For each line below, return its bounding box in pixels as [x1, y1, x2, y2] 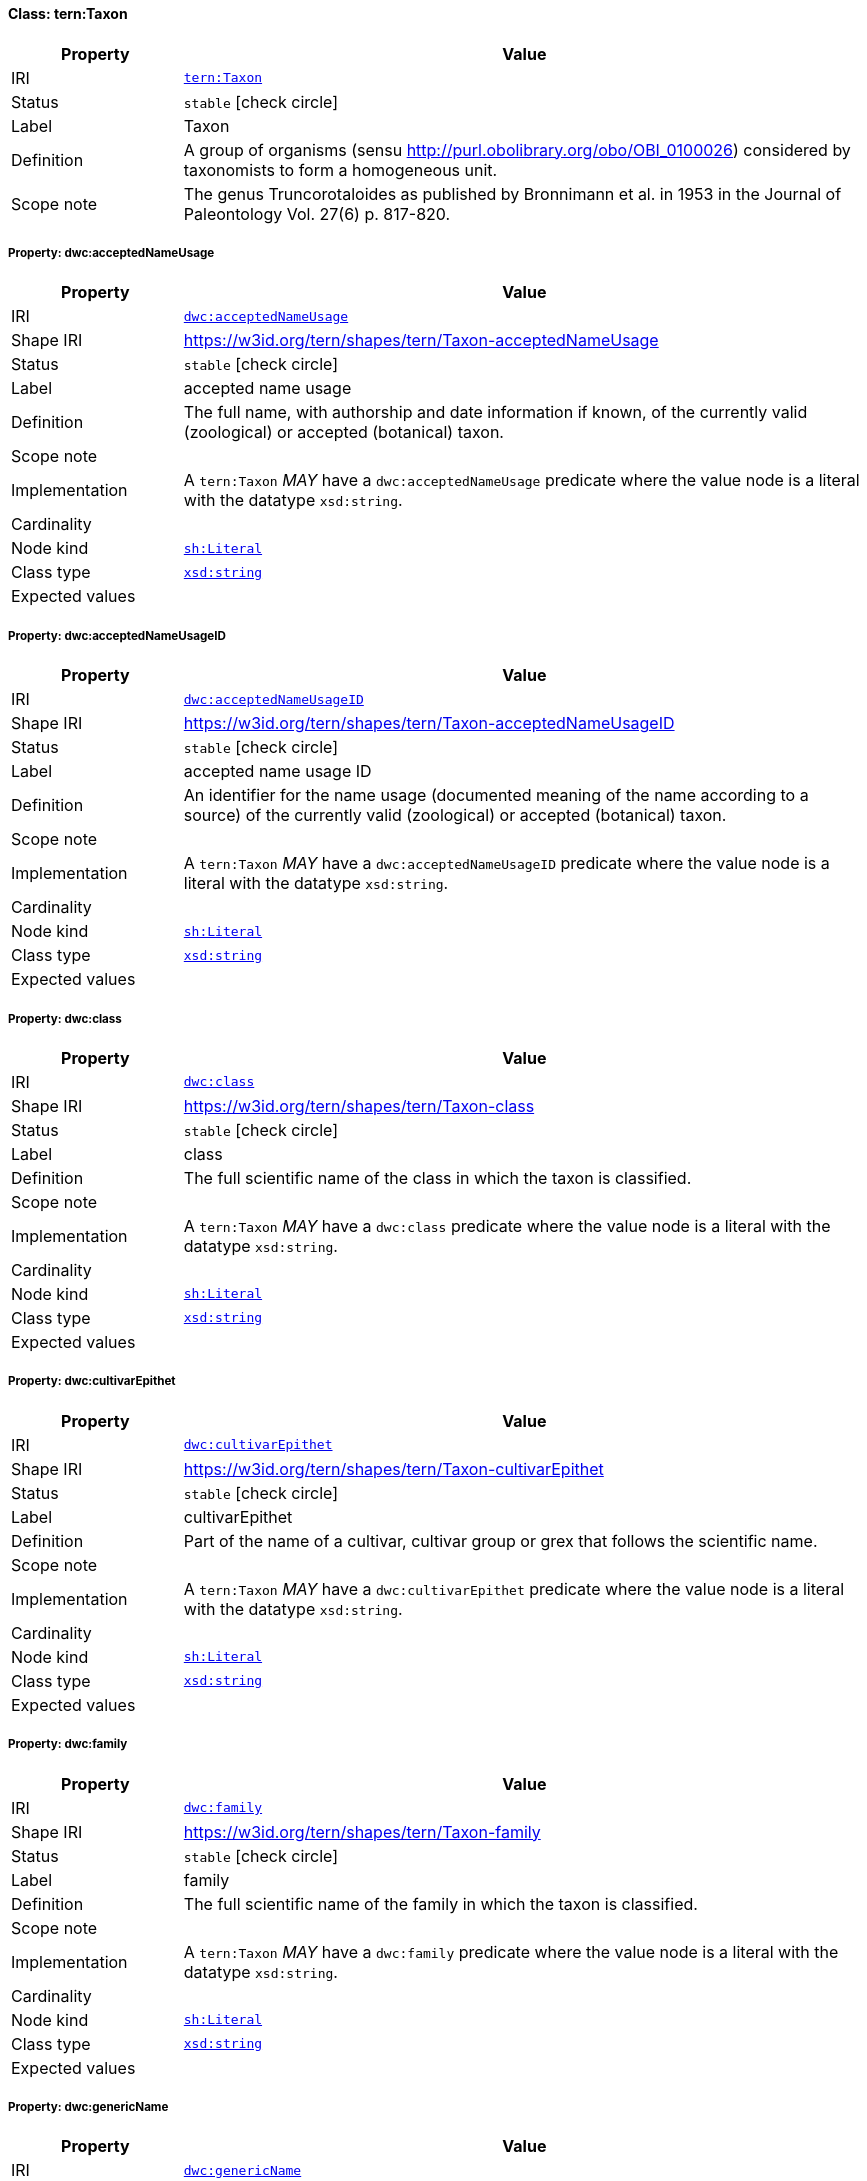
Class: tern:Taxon [8, 5, 128, 22]
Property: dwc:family [8, 1737, 128, 1752]
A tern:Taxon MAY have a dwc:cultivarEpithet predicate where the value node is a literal [183, 1578, 845, 1599]
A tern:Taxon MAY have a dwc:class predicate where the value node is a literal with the [183, 1215, 831, 1236]
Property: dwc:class [8, 1011, 122, 1026]
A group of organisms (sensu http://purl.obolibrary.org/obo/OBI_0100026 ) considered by [183, 139, 851, 160]
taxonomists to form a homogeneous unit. [183, 159, 498, 180]
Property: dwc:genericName [8, 2099, 169, 2114]
